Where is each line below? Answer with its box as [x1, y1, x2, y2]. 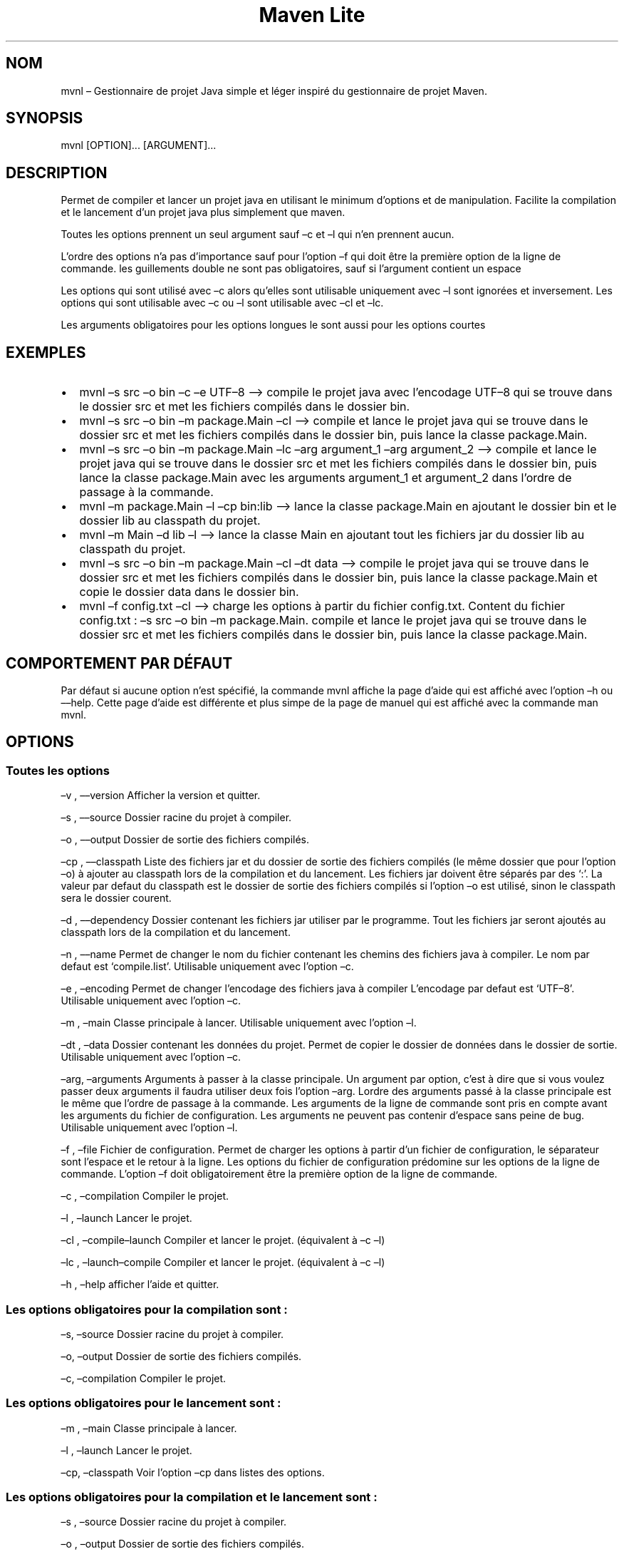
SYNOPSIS [6, 109, 83, 128]
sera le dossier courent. [61, 892, 172, 905]
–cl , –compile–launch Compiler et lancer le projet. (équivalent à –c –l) [61, 1234, 385, 1247]
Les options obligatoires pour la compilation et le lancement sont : [6, 1490, 378, 1505]
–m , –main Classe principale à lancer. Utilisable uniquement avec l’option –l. [61, 1017, 417, 1029]
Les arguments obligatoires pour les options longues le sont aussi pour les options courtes [61, 319, 486, 331]
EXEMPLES [6, 343, 86, 361]
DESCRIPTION [6, 163, 108, 182]
